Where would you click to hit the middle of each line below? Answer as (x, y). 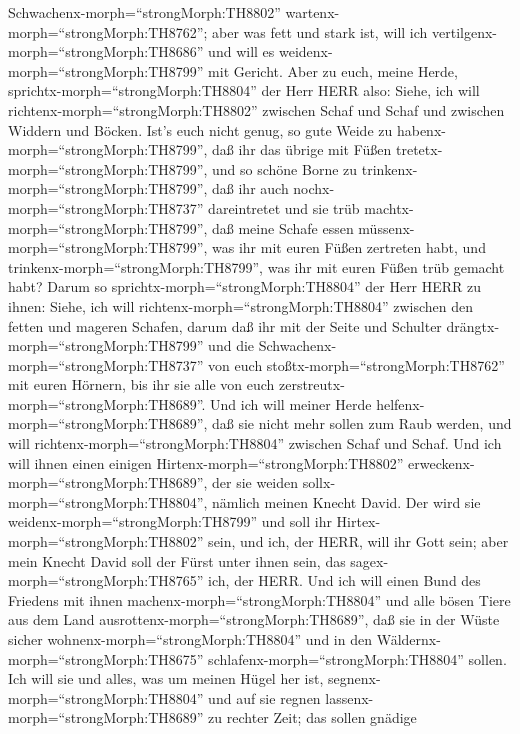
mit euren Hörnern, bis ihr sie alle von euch (141, 384)
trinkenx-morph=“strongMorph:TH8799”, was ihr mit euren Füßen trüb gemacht (256, 266)
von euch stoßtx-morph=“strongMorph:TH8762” (356, 364)
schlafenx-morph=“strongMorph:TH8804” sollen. (357, 658)
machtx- (389, 207)
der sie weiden (255, 482)
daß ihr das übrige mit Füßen (302, 149)
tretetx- (419, 149)
